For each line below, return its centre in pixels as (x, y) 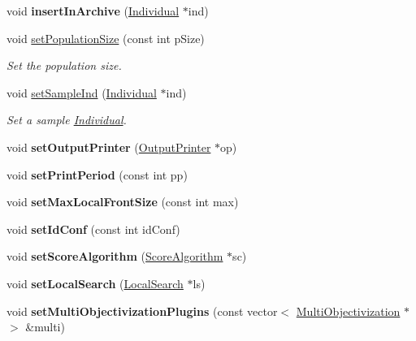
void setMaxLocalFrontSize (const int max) (123, 202)
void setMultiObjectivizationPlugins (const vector (142, 311)
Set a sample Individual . (67, 120)
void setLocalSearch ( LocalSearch (95, 283)
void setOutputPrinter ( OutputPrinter (109, 147)
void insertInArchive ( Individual (93, 11)
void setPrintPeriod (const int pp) (97, 174)
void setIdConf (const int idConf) (93, 229)
